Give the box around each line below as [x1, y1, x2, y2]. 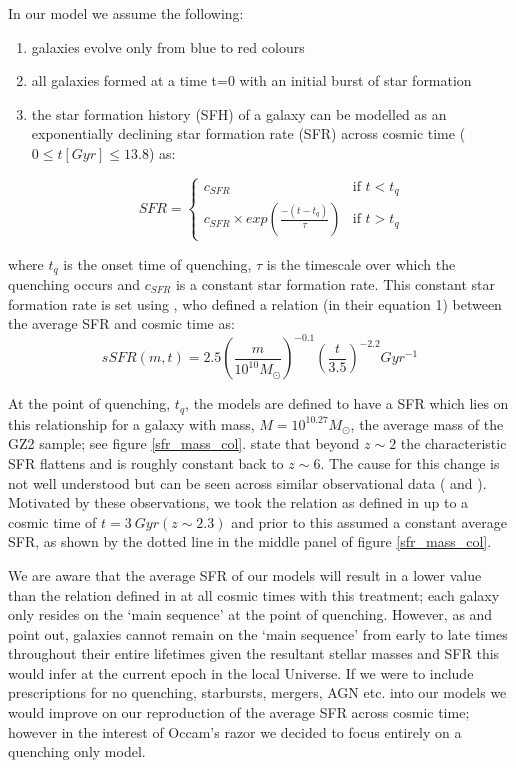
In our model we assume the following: [8, 3, 244, 23]
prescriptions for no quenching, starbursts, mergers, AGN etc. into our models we [8, 682, 507, 703]
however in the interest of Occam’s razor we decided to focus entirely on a [8, 721, 462, 742]
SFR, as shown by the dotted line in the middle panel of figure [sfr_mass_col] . [8, 531, 492, 552]
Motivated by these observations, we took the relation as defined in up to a [8, 492, 469, 513]
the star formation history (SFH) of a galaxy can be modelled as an [31, 103, 447, 124]
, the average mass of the [350, 413, 504, 434]
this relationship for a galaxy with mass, [8, 413, 255, 434]
